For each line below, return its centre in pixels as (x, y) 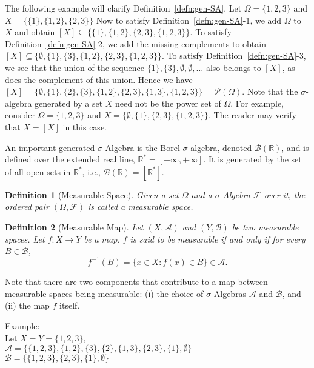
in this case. (85, 126)
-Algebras (229, 293)
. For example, (257, 103)
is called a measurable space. (141, 206)
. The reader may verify (252, 115)
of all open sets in (38, 171)
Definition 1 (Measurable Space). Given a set (92, 194)
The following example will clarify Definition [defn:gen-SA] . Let (123, 8)
